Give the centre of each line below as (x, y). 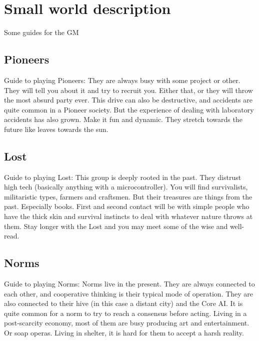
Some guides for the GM (41, 32)
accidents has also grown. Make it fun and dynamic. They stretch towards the (123, 119)
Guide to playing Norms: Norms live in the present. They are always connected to (129, 284)
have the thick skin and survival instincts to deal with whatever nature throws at (128, 216)
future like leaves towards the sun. (56, 129)
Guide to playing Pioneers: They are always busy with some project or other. (122, 80)
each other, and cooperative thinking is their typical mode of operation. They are (129, 293)
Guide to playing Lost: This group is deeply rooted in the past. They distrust (123, 177)
